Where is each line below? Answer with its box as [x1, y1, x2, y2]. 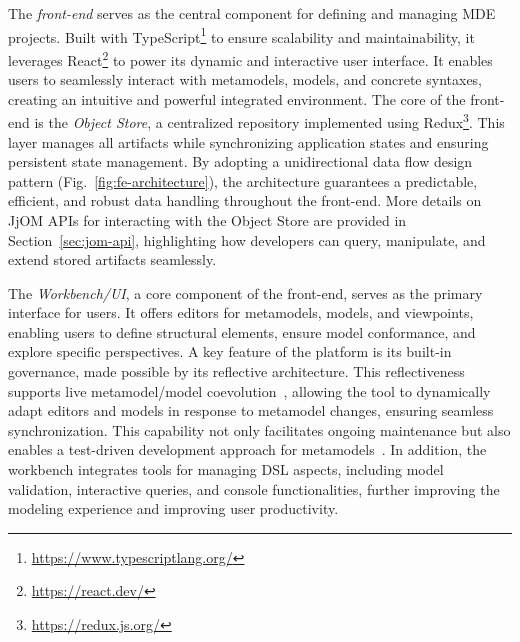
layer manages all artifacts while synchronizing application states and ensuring [8, 131, 489, 152]
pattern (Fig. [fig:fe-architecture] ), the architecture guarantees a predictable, [8, 170, 478, 191]
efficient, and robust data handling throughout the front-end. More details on [8, 190, 482, 211]
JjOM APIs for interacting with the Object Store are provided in [8, 209, 407, 230]
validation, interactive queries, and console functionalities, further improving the [8, 478, 500, 499]
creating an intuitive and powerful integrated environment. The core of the [8, 88, 466, 109]
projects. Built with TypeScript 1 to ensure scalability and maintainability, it [8, 23, 475, 47]
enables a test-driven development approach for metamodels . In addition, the [8, 439, 487, 460]
